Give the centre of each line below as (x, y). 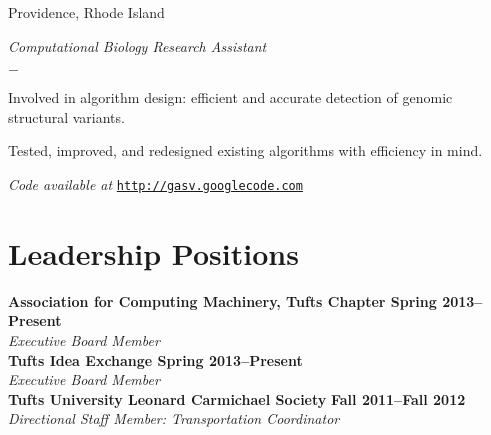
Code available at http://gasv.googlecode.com (155, 183)
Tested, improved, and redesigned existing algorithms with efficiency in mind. (245, 150)
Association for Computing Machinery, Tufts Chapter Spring (222, 300)
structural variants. (66, 116)
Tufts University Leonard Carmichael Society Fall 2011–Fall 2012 (237, 398)
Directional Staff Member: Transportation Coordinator (174, 418)
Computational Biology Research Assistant (137, 45)
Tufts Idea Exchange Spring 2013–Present (155, 359)
